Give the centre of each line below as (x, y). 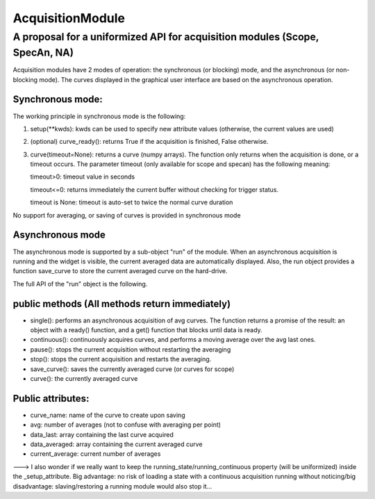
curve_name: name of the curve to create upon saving (108, 415)
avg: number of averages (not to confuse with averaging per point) (126, 425)
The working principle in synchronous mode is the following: (99, 116)
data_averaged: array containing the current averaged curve (116, 444)
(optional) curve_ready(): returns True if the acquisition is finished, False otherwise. (149, 142)
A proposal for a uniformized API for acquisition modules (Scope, (166, 37)
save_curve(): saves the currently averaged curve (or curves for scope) (132, 369)
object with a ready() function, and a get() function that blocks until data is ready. (147, 330)
